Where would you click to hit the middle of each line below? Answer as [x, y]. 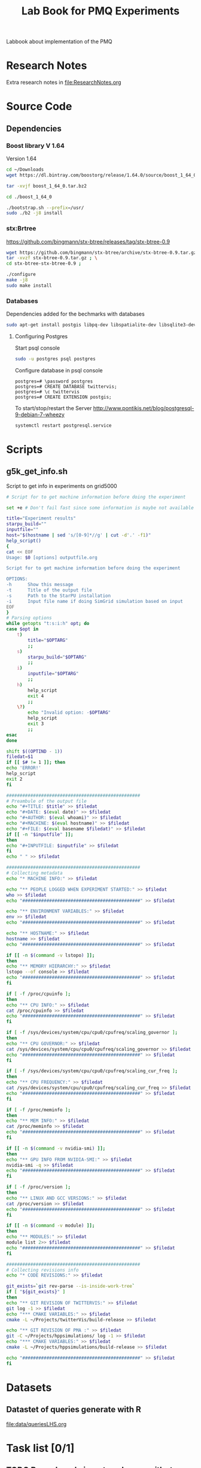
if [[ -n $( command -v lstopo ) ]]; [51, 955]
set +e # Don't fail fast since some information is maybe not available [100, 508]
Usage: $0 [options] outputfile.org [52, 557]
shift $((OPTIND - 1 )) [34, 751]
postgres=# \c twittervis [47, 392]
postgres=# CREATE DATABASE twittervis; [66, 386]
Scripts [25, 449]
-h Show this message [40, 585]
